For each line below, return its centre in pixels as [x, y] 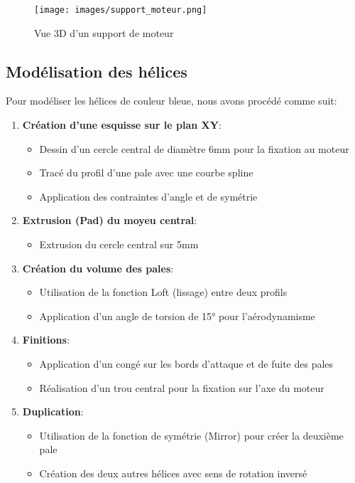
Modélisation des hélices [97, 71]
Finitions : [46, 340]
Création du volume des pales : [98, 268]
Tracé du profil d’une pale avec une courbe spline [146, 172]
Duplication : [53, 412]
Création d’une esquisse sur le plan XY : [122, 125]
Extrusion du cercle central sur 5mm [119, 244]
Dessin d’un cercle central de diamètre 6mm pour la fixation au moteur [194, 148]
